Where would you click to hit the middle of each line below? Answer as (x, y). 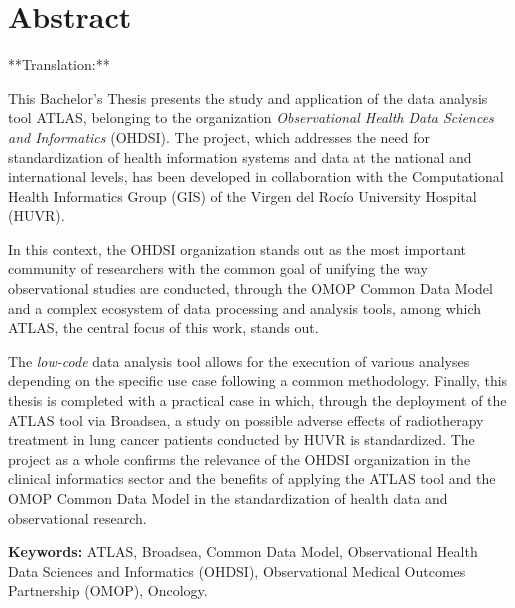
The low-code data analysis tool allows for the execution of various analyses (239, 360)
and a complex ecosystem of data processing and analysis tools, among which (245, 307)
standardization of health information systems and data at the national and (240, 156)
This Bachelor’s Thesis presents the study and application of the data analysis (248, 97)
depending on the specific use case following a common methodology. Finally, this (258, 380)
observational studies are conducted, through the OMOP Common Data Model (250, 288)
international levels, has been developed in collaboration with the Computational (256, 176)
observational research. (77, 517)
